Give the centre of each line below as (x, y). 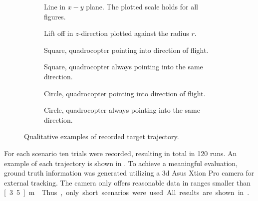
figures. (55, 16)
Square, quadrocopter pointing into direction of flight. (126, 50)
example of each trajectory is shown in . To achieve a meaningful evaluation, (121, 163)
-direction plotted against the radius (134, 33)
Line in (55, 6)
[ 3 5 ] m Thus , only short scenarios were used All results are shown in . (127, 192)
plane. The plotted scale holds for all (142, 6)
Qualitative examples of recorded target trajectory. (102, 136)
